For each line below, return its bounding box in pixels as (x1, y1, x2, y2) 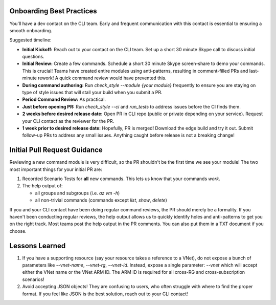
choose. (9, 228, 27, 234)
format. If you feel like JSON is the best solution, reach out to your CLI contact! (22, 291, 189, 297)
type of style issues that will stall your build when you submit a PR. (22, 90, 163, 96)
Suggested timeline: (9, 37, 52, 43)
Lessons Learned (9, 241, 66, 250)
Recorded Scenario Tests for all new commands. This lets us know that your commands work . (22, 176, 220, 182)
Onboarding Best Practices (9, 7, 97, 15)
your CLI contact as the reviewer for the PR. (22, 118, 114, 124)
